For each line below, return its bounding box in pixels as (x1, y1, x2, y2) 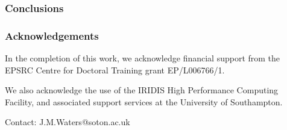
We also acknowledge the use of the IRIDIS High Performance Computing (5, 84, 279, 96)
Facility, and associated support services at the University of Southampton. (5, 95, 283, 108)
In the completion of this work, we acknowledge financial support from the (5, 52, 280, 64)
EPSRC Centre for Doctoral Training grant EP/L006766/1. (5, 63, 225, 76)
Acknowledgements (5, 28, 99, 43)
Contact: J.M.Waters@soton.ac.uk (5, 116, 130, 128)
